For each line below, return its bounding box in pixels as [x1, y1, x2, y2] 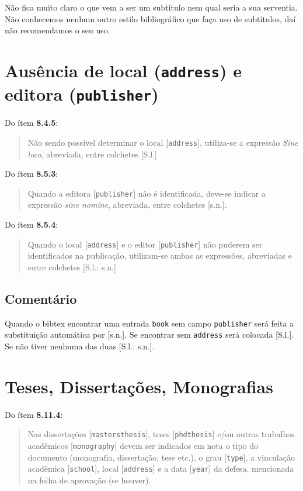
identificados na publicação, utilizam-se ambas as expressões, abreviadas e [27, 249, 292, 262]
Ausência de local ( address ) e [5, 58, 242, 82]
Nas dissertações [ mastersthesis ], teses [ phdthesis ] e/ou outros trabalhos [27, 428, 295, 440]
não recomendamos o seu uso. [5, 24, 110, 36]
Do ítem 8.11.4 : [5, 408, 63, 420]
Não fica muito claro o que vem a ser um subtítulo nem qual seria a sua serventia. [5, 1, 298, 13]
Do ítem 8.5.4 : [5, 218, 58, 231]
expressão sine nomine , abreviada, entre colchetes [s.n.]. [27, 198, 227, 211]
